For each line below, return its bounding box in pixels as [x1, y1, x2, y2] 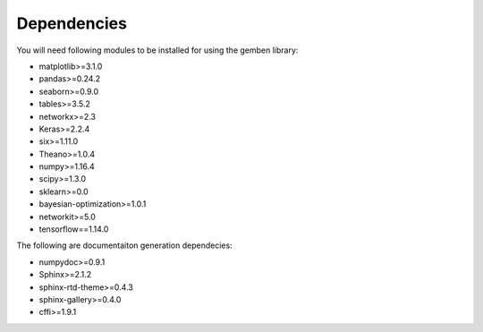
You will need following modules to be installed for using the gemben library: [16, 45, 299, 55]
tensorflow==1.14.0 [38, 224, 109, 234]
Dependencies [16, 13, 127, 33]
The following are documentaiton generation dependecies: [16, 240, 233, 251]
